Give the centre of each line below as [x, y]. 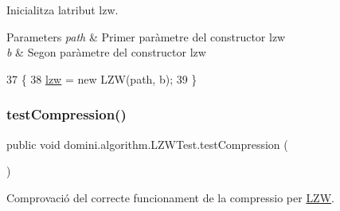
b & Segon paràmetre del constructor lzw [106, 52]
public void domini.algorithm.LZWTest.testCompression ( [147, 144]
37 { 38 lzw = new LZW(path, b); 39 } [102, 78]
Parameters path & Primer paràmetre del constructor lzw [146, 36]
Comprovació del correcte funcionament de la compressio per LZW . [170, 197]
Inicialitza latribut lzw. [63, 10]
